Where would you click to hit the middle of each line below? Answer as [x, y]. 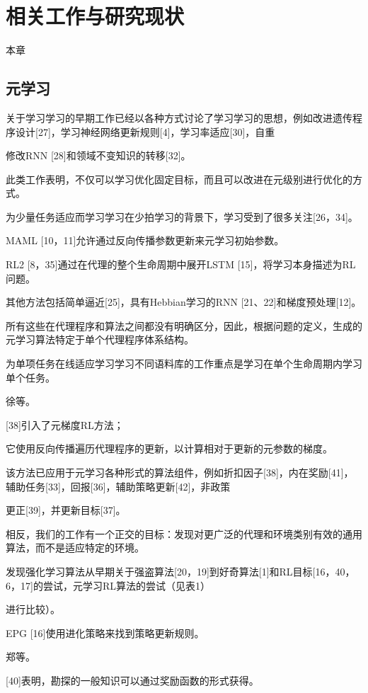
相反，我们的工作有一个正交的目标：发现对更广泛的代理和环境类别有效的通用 [184, 533]
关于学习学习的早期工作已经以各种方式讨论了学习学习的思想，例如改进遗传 [179, 117]
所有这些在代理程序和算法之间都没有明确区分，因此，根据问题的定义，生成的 [184, 325]
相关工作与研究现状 [95, 16]
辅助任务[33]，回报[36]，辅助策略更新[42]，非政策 [118, 486]
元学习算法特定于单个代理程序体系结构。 [100, 339]
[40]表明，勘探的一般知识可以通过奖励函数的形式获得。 [132, 680]
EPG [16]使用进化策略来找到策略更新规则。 [105, 632]
